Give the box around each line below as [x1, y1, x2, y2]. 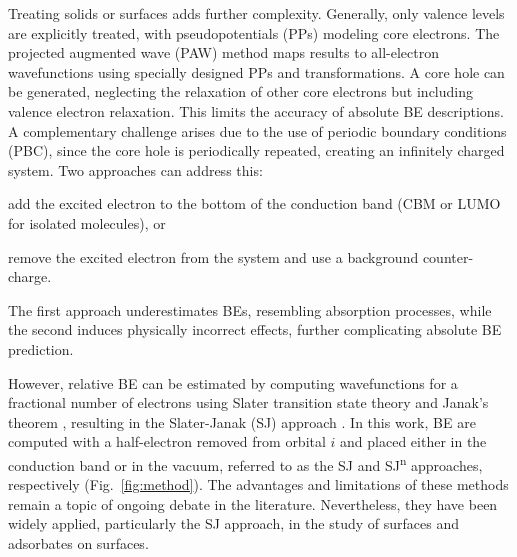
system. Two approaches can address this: [8, 159, 263, 180]
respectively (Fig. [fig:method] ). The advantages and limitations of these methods [8, 474, 509, 495]
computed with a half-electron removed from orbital [8, 431, 326, 452]
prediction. [8, 338, 74, 359]
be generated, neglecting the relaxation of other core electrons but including [8, 81, 474, 102]
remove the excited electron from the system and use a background [8, 246, 419, 267]
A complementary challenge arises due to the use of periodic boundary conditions [8, 120, 507, 141]
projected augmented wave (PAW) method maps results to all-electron [8, 42, 440, 63]
